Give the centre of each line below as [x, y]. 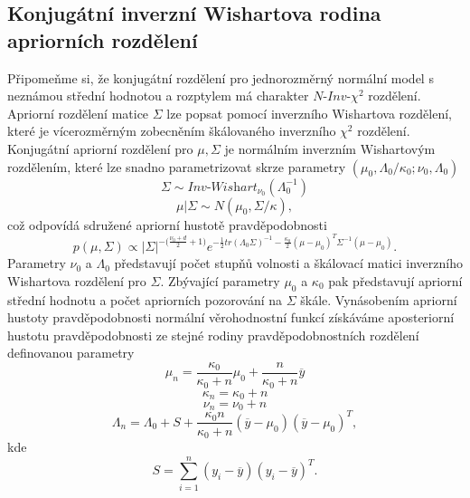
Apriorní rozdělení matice [78, 113]
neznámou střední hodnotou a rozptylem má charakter [158, 96]
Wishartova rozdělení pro [77, 280]
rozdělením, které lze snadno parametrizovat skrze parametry [177, 166]
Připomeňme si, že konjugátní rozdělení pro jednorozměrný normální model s [221, 77]
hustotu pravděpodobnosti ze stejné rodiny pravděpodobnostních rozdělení [213, 335]
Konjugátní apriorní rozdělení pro [100, 148]
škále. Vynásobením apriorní [379, 299]
